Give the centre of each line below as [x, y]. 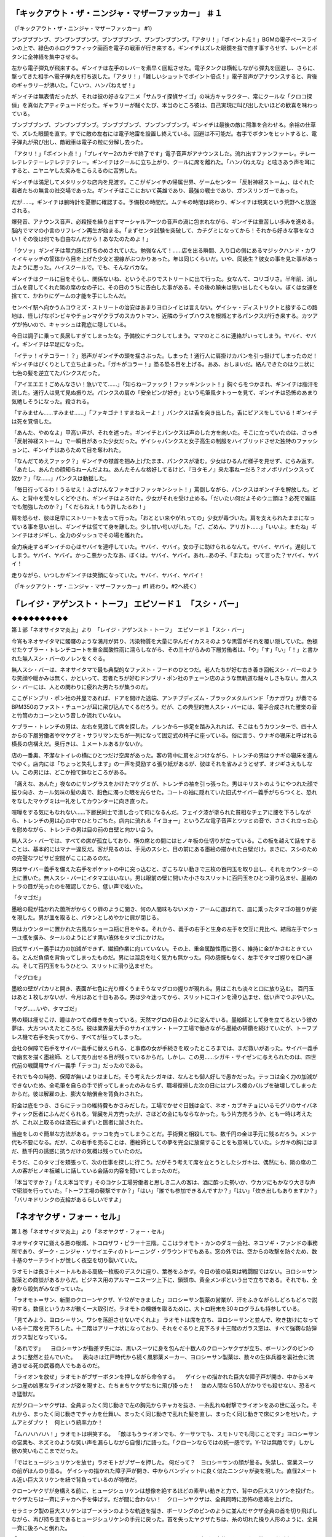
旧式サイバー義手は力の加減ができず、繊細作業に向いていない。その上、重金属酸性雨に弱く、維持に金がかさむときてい [162, 949]
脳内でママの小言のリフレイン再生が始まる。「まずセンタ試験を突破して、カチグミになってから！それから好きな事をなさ [163, 230]
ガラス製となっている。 [41, 1337]
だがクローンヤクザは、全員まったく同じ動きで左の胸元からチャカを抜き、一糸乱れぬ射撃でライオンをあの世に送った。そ [164, 1405]
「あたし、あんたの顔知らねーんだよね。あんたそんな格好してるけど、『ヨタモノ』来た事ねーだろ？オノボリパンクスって [163, 470]
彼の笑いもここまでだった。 [46, 1451]
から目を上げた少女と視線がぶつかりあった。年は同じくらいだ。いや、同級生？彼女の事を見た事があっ [189, 259]
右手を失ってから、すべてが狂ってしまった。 [89, 1037]
